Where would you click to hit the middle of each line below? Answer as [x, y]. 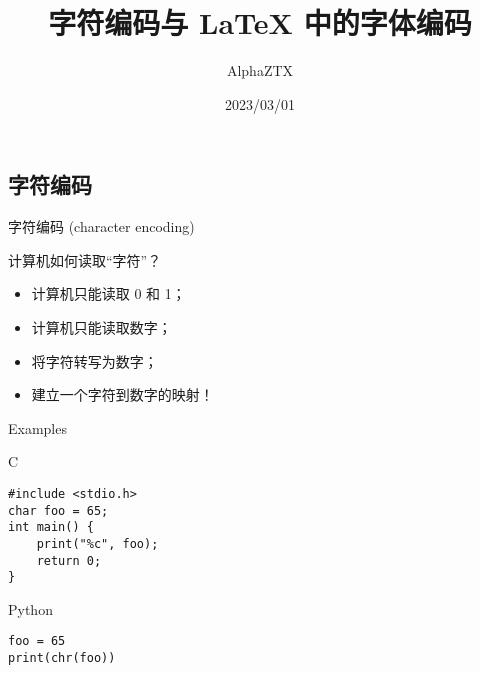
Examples [37, 427]
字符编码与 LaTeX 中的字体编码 [260, 22]
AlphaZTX [260, 70]
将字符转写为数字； [94, 360]
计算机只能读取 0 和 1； [108, 293]
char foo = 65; [58, 510]
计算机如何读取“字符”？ [85, 259]
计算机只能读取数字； [101, 326]
